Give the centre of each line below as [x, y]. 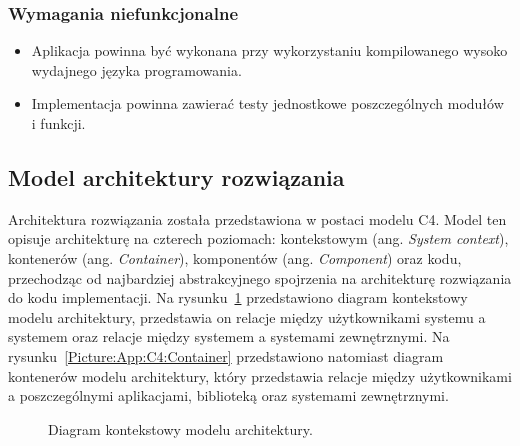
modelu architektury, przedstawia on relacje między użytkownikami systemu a [247, 316]
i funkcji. [58, 123]
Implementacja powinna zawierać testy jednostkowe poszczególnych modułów [267, 103]
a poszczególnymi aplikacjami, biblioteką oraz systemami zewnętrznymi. [228, 395]
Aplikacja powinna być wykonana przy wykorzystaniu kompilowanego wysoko [269, 50]
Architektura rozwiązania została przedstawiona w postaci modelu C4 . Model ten [257, 218]
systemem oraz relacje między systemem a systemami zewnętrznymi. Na [229, 336]
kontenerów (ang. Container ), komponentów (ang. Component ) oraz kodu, [235, 257]
